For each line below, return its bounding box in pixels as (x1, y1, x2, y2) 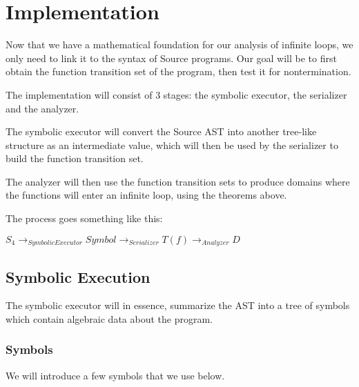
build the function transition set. (6, 151, 144, 166)
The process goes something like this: (6, 211, 163, 226)
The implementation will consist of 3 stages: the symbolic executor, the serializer (6, 87, 347, 101)
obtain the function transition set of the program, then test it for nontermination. (6, 64, 351, 79)
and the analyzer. (6, 101, 79, 115)
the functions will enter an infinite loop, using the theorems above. (6, 188, 287, 202)
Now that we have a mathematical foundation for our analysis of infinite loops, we (6, 37, 353, 52)
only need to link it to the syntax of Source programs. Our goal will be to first (6, 50, 337, 65)
